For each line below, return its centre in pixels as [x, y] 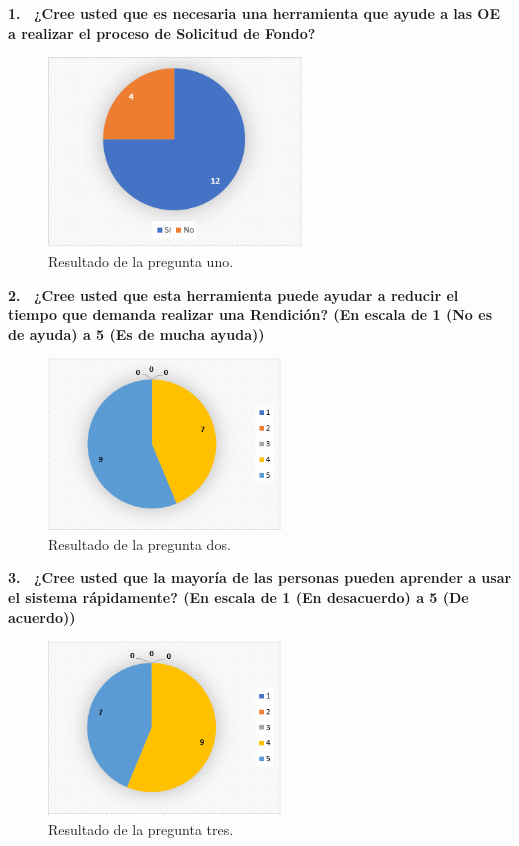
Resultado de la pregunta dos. [139, 543]
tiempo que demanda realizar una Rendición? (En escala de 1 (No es [250, 314]
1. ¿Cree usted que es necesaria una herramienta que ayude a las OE [254, 13]
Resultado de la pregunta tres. [141, 829]
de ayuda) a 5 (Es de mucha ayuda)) [136, 333]
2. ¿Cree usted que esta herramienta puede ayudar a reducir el [233, 294]
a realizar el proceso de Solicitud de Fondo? [162, 32]
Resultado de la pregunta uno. [141, 261]
